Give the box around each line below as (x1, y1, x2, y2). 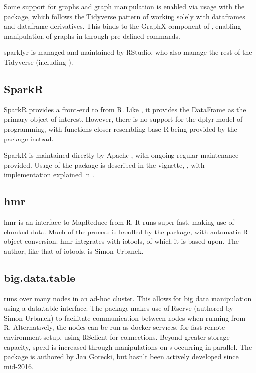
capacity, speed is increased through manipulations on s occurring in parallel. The (4, 341, 252, 352)
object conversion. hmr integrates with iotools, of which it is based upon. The (4, 236, 239, 246)
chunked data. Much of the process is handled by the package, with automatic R (4, 226, 248, 236)
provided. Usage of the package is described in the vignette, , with (4, 159, 205, 170)
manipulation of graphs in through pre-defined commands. (4, 30, 180, 41)
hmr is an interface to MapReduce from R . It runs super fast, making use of (4, 217, 234, 227)
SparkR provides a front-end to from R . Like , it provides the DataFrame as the (4, 104, 246, 114)
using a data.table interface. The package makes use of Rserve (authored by (4, 303, 233, 313)
